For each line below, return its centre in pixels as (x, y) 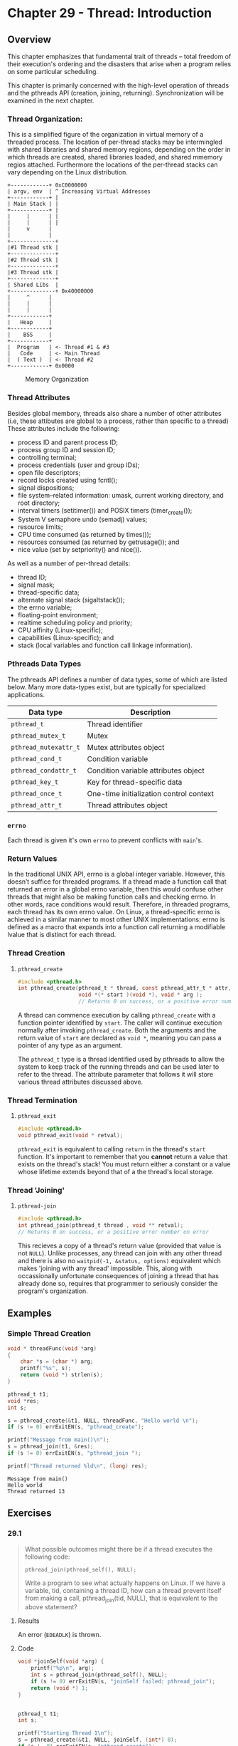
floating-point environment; (58, 615)
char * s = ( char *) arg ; (57, 1361)
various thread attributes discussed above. (80, 1082)
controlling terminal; (47, 457)
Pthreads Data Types (44, 664)
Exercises (29, 1514)
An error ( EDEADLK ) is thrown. (59, 1635)
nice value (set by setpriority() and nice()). (80, 550)
